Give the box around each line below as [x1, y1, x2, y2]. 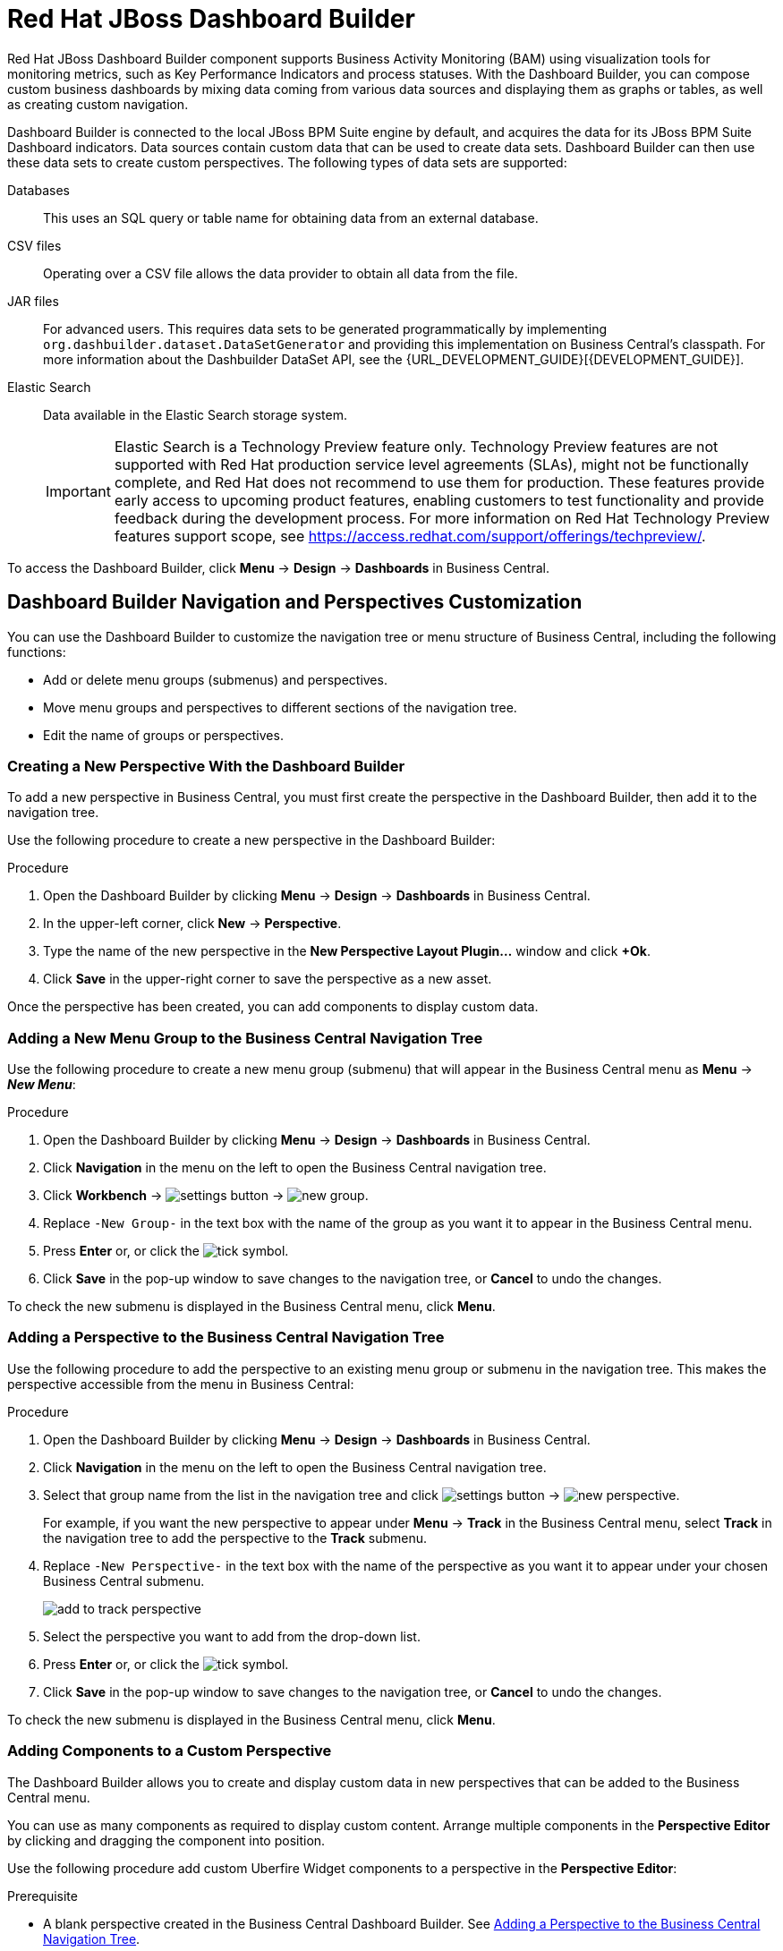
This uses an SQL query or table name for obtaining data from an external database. [43, 209, 539, 226]
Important [46, 481, 111, 500]
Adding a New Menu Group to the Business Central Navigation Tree [7, 1028, 483, 1047]
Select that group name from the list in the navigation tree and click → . [43, 1487, 680, 1503]
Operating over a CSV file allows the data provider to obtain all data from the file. [43, 265, 518, 281]
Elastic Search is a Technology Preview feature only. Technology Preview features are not [114, 437, 719, 456]
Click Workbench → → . [43, 1188, 369, 1204]
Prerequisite [7, 1887, 78, 1904]
